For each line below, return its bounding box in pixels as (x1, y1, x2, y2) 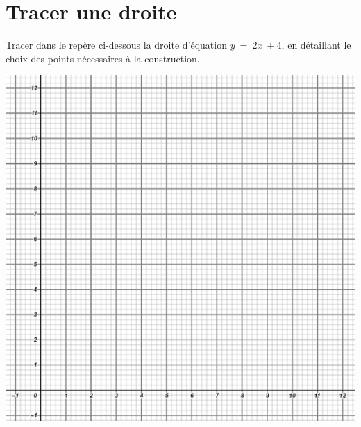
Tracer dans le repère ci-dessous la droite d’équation (6, 37, 227, 52)
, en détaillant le (281, 37, 351, 52)
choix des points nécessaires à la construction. (6, 51, 200, 65)
